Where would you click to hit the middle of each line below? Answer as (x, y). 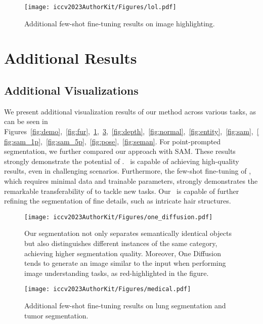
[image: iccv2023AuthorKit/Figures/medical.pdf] (108, 289)
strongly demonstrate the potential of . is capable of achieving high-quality (122, 161)
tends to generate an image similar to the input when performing (125, 263)
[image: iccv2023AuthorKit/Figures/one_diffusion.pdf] (119, 217)
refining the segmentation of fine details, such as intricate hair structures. (118, 201)
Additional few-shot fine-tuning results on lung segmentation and (125, 306)
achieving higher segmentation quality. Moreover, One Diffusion (123, 253)
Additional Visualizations (71, 90)
